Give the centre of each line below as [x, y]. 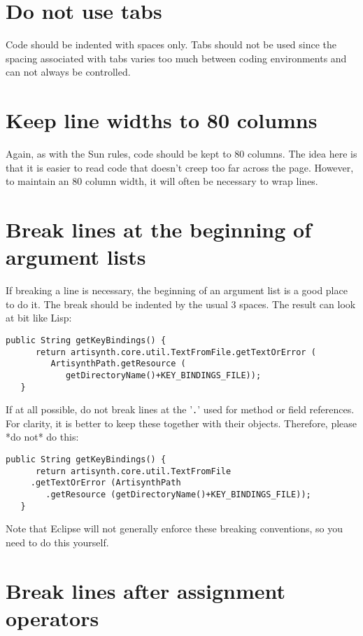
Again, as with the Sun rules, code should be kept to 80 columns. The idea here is [181, 154]
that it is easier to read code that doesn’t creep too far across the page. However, [180, 167]
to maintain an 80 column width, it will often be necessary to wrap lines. [162, 181]
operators [52, 617]
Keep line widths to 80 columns [162, 120]
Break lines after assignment [146, 590]
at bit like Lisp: [39, 318]
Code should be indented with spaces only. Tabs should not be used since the [171, 44]
